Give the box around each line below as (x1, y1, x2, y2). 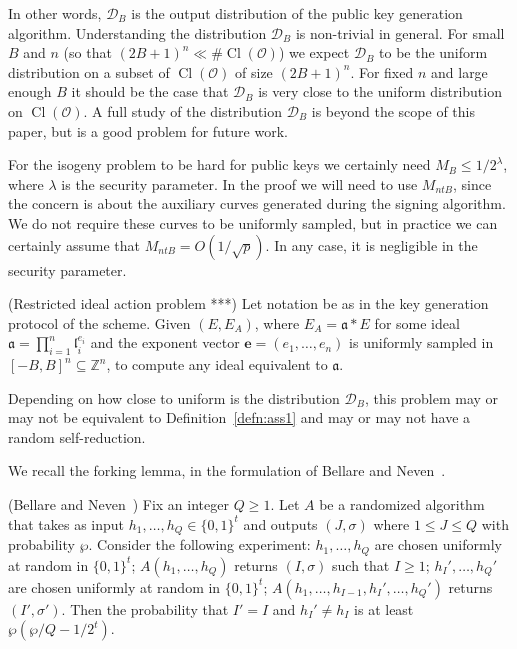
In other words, (8, 3, 102, 23)
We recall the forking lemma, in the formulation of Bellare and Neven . (8, 460, 446, 481)
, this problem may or (364, 387, 499, 408)
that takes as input (8, 513, 125, 534)
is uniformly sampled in (349, 332, 494, 353)
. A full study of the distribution (83, 100, 283, 121)
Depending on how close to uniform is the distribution (8, 387, 340, 408)
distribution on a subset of (8, 61, 170, 82)
